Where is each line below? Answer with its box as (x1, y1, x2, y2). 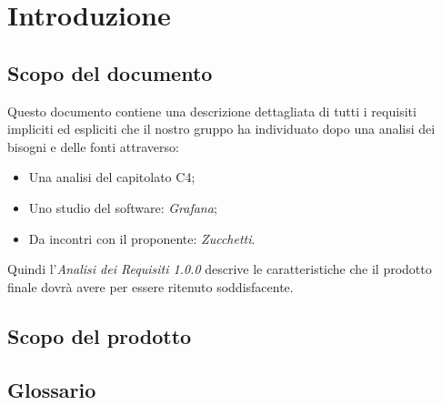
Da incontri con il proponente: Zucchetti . (28, 228, 256, 248)
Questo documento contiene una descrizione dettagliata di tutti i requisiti (7, 101, 417, 120)
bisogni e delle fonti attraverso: (7, 137, 179, 156)
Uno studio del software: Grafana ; (28, 197, 217, 217)
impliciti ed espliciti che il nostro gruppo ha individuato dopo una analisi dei (7, 119, 436, 138)
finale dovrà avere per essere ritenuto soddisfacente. (7, 277, 294, 296)
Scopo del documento (7, 58, 213, 86)
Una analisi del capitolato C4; (28, 167, 196, 187)
